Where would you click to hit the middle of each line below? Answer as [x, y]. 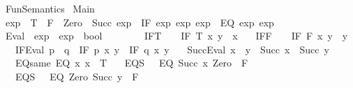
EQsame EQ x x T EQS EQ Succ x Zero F [132, 63]
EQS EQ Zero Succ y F [77, 76]
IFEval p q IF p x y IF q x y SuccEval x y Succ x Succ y [172, 49]
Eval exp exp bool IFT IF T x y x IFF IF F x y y [176, 36]
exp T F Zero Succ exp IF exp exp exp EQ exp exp [140, 22]
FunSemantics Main [50, 8]
